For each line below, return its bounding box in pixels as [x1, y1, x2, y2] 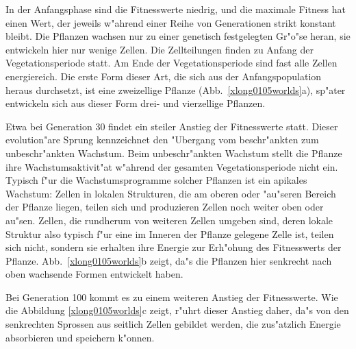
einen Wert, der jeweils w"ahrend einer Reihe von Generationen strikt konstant [5, 15, 336, 29]
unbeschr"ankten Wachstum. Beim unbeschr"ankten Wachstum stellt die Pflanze [5, 145, 342, 160]
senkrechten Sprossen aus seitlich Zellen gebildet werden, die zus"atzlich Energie [5, 317, 341, 331]
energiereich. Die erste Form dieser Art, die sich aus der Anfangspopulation [5, 69, 322, 83]
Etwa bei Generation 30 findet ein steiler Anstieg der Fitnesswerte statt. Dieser [5, 119, 338, 133]
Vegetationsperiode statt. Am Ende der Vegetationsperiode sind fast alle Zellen [5, 56, 338, 70]
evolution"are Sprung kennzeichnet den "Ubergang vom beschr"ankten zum [5, 132, 319, 147]
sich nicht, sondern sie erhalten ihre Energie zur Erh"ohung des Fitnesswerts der [5, 240, 342, 254]
